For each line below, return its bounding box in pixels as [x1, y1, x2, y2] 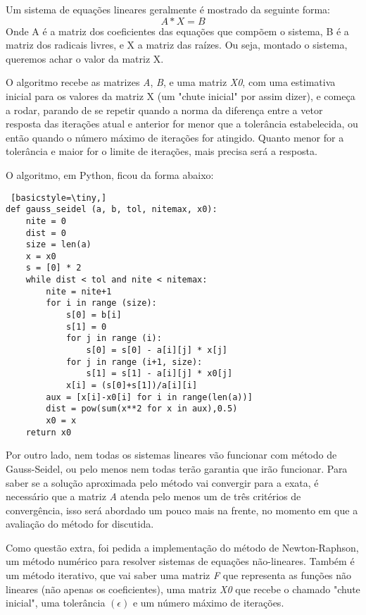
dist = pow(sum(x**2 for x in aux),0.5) [46, 404, 238, 414]
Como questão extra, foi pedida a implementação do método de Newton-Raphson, [6, 540, 359, 554]
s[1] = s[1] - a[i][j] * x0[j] [86, 368, 233, 379]
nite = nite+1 [46, 286, 112, 297]
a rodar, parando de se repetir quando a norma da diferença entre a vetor [6, 102, 323, 117]
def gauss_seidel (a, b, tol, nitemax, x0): [6, 204, 217, 215]
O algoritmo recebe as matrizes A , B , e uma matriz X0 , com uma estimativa [6, 75, 336, 89]
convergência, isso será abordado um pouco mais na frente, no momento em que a [6, 502, 358, 517]
